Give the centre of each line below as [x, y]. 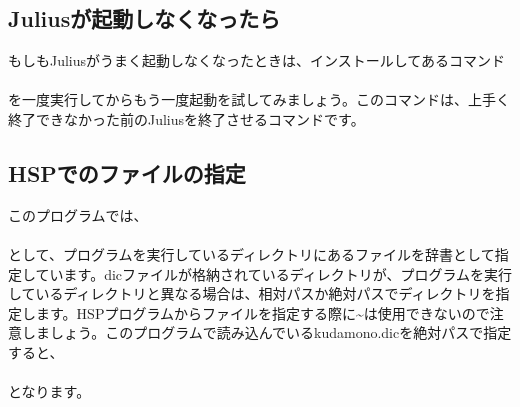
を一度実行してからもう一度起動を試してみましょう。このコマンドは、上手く [259, 99]
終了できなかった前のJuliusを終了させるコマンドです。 [186, 118]
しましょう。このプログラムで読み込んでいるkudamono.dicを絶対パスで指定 [266, 332]
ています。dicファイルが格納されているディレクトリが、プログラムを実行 [273, 273]
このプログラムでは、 [78, 214]
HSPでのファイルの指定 [127, 172]
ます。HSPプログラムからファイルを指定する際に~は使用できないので [262, 312]
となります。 [49, 391]
